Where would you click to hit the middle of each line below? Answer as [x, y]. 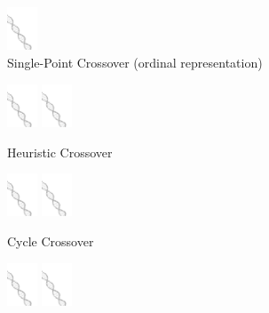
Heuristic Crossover [60, 152]
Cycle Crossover [51, 241]
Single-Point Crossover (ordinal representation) [135, 62]
